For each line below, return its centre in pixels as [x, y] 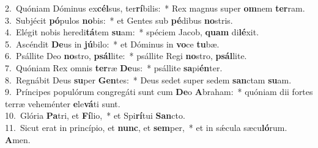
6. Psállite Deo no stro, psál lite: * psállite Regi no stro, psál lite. [126, 56]
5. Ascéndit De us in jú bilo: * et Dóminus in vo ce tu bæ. [112, 44]
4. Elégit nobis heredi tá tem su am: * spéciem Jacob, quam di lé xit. [132, 32]
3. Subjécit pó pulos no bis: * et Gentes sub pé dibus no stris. [119, 20]
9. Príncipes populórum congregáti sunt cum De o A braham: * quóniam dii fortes [159, 92]
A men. [18, 139]
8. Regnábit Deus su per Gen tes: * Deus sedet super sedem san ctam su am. [148, 79]
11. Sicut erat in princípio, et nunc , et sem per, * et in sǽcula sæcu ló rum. [146, 127]
